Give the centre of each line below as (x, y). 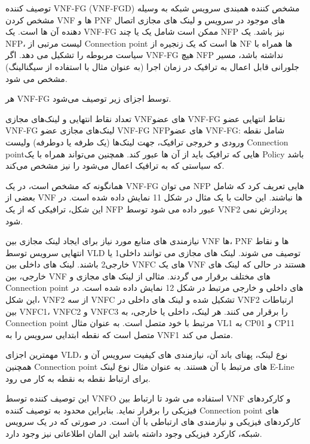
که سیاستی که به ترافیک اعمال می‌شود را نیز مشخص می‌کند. (115, 165)
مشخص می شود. (36, 78)
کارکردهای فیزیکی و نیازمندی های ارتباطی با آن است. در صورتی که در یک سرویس (153, 422)
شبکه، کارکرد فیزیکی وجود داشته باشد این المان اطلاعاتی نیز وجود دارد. (134, 433)
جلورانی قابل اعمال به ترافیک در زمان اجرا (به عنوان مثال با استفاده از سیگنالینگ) (152, 66)
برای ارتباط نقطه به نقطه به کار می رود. (78, 378)
